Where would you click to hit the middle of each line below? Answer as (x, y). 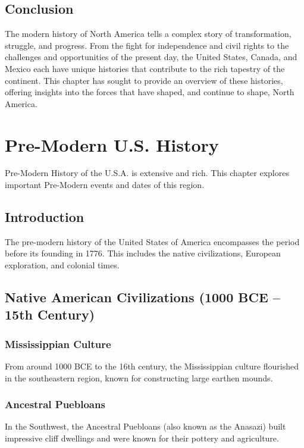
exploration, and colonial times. (62, 265)
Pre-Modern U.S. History (112, 144)
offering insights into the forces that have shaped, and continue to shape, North (150, 92)
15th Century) (50, 314)
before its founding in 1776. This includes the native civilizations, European (143, 253)
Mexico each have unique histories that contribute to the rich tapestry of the (145, 68)
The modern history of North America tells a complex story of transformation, (148, 34)
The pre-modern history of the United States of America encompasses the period (152, 241)
